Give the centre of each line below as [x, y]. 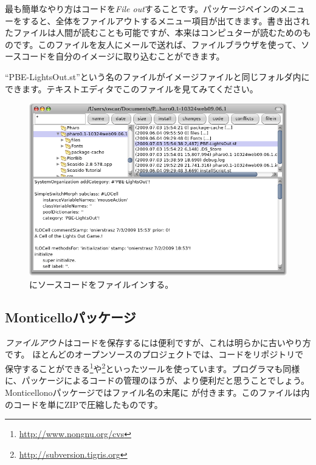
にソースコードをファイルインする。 [101, 284]
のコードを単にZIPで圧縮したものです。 [84, 404]
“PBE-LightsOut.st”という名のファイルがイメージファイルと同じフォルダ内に [157, 76]
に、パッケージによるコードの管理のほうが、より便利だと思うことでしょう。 [157, 380]
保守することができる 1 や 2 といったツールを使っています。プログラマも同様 [153, 368]
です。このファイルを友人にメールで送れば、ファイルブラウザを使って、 [157, 44]
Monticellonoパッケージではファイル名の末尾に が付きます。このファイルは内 [157, 392]
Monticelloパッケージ [70, 317]
